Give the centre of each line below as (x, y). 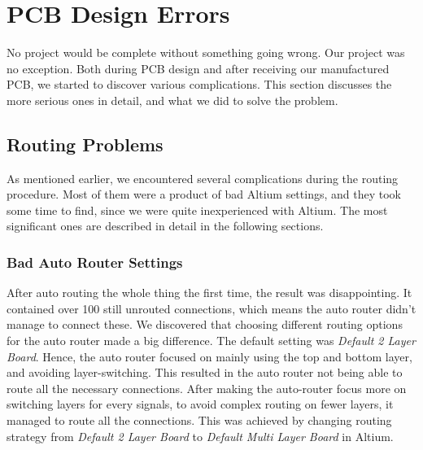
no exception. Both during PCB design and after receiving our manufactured (198, 68)
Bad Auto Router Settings (95, 262)
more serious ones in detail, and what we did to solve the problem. (172, 100)
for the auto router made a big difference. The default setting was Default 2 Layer (211, 341)
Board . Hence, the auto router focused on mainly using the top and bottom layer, (209, 356)
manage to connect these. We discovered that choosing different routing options (205, 324)
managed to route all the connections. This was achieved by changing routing (199, 420)
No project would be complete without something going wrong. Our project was (206, 52)
